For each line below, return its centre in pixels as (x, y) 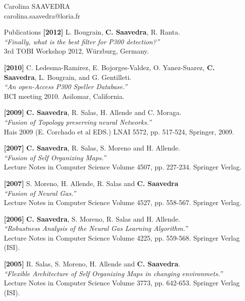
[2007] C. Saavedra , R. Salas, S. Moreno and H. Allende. (92, 148)
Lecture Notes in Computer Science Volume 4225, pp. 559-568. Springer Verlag (122, 237)
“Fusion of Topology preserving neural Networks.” (78, 122)
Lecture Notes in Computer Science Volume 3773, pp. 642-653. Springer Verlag (122, 283)
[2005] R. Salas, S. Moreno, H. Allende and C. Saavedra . (92, 264)
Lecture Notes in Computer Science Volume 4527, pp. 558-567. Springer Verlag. (123, 202)
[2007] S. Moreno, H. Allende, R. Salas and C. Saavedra (91, 183)
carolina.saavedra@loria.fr (42, 15)
